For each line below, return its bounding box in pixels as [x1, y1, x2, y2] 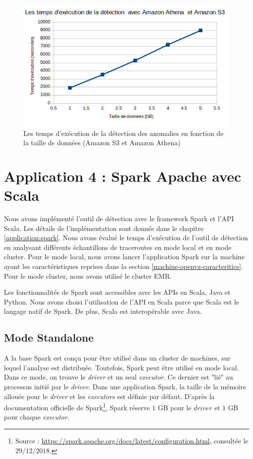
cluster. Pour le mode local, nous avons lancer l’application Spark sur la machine [4, 251, 245, 262]
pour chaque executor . [4, 412, 70, 422]
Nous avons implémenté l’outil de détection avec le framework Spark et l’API [4, 213, 234, 224]
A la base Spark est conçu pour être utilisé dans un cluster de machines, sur [4, 353, 231, 363]
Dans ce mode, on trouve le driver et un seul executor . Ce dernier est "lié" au [4, 372, 233, 382]
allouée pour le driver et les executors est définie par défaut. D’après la [4, 391, 215, 401]
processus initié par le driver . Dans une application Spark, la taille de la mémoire [4, 382, 246, 392]
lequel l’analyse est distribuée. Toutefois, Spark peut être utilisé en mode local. [4, 362, 239, 372]
